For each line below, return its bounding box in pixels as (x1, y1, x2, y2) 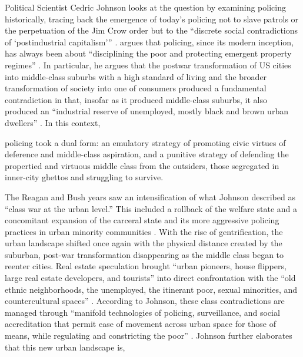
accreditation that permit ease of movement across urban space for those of (5, 318, 276, 330)
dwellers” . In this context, (5, 116, 101, 128)
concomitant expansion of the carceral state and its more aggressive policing (5, 214, 279, 226)
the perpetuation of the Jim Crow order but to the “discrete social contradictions (5, 24, 298, 37)
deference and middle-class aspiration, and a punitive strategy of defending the (5, 148, 289, 160)
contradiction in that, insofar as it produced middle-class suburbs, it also (5, 93, 268, 105)
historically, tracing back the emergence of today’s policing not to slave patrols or (5, 12, 299, 25)
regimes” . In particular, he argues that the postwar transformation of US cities (5, 58, 291, 71)
